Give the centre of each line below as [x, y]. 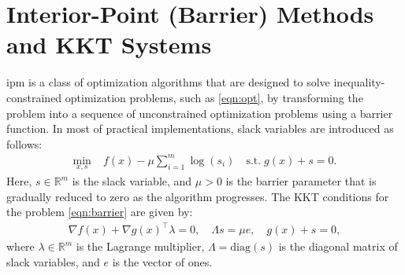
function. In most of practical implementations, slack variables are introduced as [200, 128]
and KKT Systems [109, 44]
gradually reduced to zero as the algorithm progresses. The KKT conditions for [198, 196]
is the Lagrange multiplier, [140, 246]
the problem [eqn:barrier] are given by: [100, 212]
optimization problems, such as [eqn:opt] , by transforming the [214, 97]
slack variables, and [53, 261]
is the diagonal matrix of [338, 246]
